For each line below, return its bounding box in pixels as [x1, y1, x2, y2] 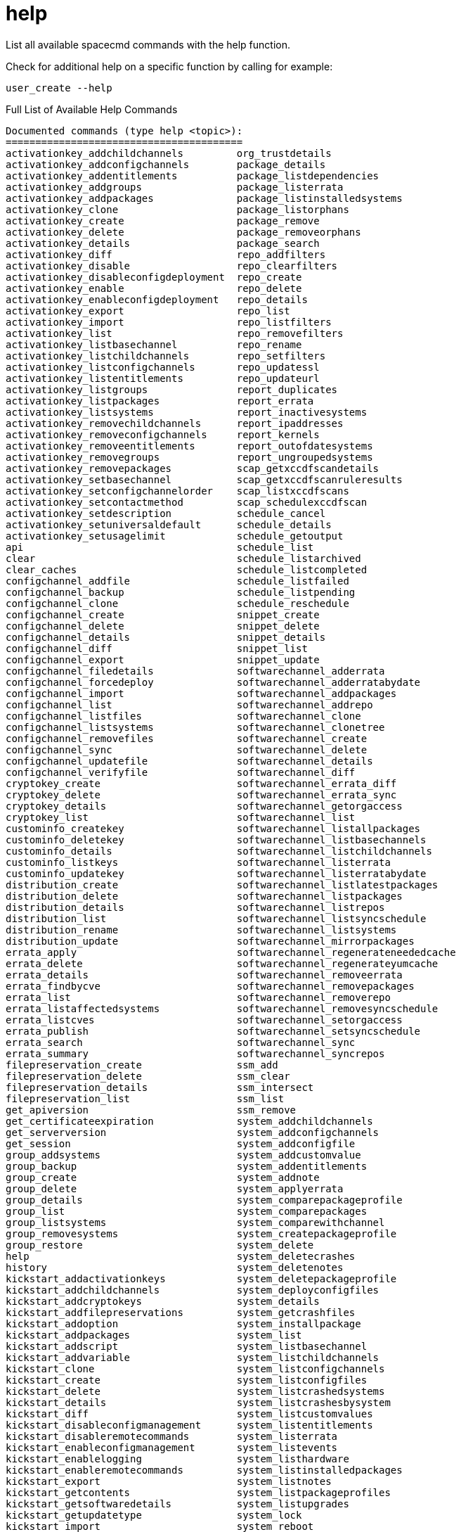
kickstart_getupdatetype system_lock [6, 1509, 302, 1521]
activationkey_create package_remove [6, 215, 320, 226]
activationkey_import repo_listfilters [6, 316, 332, 328]
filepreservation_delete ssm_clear [6, 1070, 290, 1082]
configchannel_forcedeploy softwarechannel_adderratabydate [6, 676, 421, 688]
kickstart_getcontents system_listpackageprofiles [6, 1486, 391, 1498]
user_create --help [6, 82, 112, 94]
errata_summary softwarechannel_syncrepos [6, 1047, 385, 1059]
